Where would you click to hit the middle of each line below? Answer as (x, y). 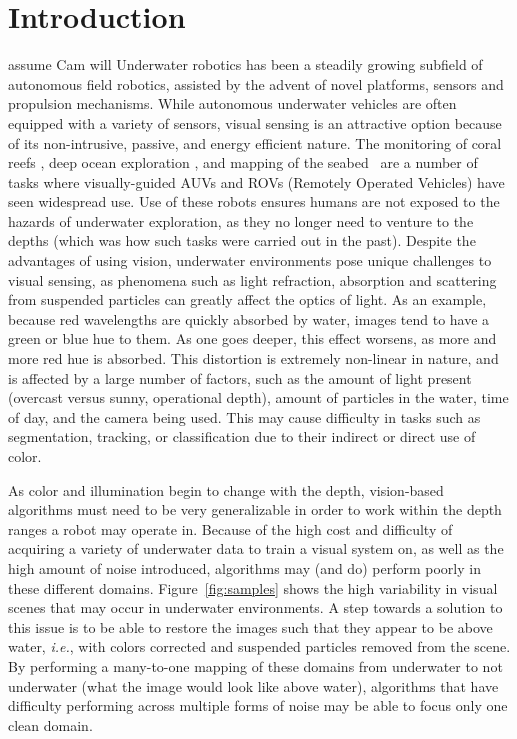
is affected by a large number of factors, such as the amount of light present (240, 377)
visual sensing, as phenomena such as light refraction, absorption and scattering (252, 279)
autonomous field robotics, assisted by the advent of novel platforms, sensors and (256, 83)
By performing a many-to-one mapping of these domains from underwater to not (255, 665)
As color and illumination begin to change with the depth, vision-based (226, 489)
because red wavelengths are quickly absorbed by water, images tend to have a (249, 318)
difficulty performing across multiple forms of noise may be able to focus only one (258, 705)
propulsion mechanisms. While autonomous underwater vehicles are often (232, 103)
